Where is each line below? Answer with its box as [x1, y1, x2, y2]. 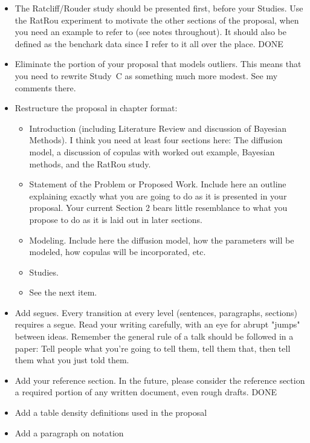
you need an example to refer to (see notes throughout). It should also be [15, 25, 286, 38]
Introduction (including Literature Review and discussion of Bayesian [29, 121, 286, 134]
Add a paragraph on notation [15, 426, 124, 439]
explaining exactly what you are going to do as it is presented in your [29, 189, 287, 202]
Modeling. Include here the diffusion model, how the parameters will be [29, 233, 294, 246]
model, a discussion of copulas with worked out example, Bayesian [29, 145, 275, 158]
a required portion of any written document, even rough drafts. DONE [15, 386, 277, 398]
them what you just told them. [15, 354, 129, 366]
